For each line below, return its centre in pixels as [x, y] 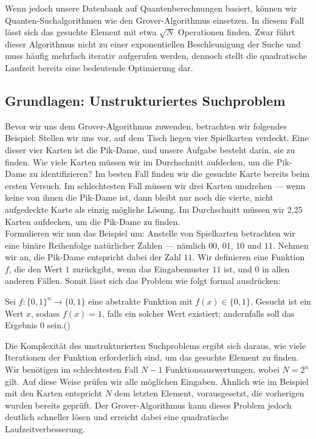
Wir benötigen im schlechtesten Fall [72, 369]
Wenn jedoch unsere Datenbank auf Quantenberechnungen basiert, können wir [151, 8]
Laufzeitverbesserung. [45, 429]
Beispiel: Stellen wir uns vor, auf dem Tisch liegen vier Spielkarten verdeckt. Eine [157, 138]
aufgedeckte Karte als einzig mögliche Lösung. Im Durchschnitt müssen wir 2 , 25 [154, 209]
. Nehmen [290, 245]
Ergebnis [21, 325]
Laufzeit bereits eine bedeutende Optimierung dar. [99, 67]
